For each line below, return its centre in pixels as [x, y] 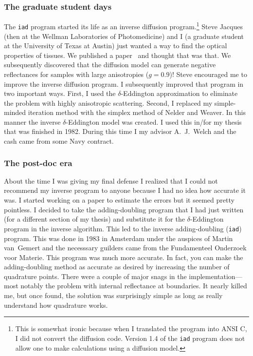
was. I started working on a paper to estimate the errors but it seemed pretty [119, 200]
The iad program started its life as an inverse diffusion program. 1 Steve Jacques [123, 26]
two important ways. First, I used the [60, 93]
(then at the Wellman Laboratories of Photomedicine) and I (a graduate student [124, 36]
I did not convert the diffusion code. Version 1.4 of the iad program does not [130, 338]
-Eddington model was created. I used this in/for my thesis [154, 122]
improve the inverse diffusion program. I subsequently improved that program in [124, 84]
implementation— [216, 276]
